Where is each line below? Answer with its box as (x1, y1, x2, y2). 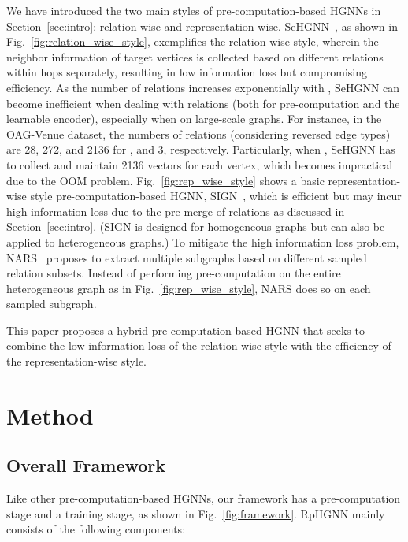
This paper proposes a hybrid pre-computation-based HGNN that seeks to (6, 321, 365, 338)
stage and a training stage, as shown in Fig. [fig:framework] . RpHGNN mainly (6, 505, 385, 522)
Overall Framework (6, 453, 166, 477)
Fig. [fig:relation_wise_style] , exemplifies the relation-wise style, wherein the (6, 33, 379, 50)
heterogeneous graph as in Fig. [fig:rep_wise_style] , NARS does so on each (6, 280, 371, 296)
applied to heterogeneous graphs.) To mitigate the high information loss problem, (6, 233, 399, 250)
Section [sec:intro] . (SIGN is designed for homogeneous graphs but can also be (6, 218, 385, 235)
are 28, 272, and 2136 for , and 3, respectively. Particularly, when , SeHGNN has (6, 141, 395, 158)
